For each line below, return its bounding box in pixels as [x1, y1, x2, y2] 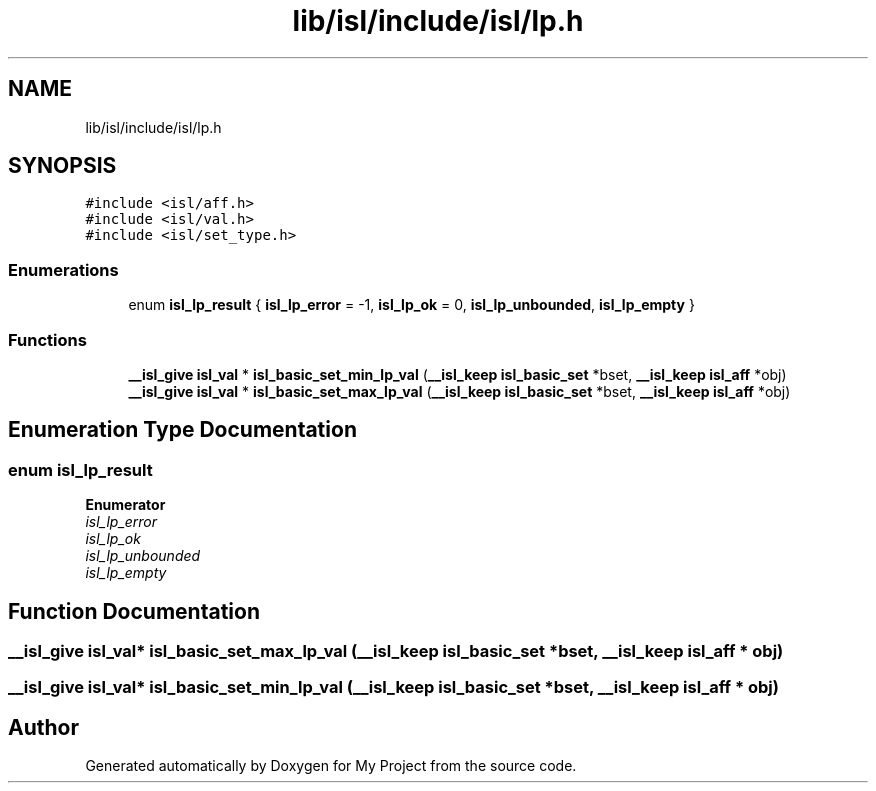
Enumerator [85, 496, 166, 514]
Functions [8, 329, 87, 350]
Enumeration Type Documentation [8, 417, 357, 443]
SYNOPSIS [8, 153, 117, 179]
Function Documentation [8, 598, 260, 624]
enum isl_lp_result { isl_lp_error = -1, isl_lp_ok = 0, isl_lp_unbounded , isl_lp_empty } [128, 296, 695, 314]
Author [8, 714, 79, 740]
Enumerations [8, 259, 119, 280]
